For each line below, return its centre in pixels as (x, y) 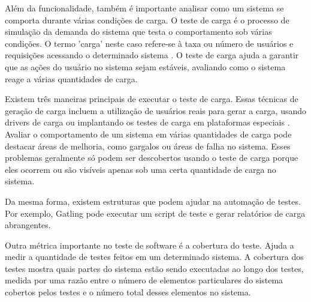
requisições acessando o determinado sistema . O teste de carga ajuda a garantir (152, 55)
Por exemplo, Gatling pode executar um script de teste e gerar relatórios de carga (155, 213)
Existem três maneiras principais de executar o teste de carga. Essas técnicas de (152, 99)
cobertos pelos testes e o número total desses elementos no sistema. (128, 292)
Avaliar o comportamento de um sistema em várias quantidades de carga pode (148, 134)
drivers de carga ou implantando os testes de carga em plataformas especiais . (147, 122)
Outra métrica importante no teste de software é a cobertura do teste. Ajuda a (150, 245)
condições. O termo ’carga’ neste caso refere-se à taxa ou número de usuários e (149, 43)
